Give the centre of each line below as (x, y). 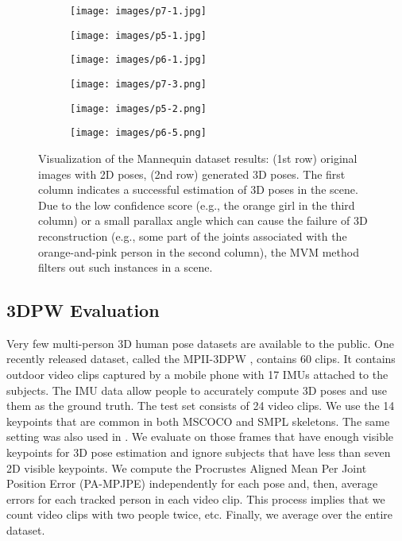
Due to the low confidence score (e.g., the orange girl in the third (197, 205)
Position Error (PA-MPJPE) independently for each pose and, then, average (192, 483)
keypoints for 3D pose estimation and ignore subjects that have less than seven (199, 452)
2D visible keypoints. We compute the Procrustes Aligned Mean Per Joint (187, 468)
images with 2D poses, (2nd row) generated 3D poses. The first (192, 174)
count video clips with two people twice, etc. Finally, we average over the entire (200, 514)
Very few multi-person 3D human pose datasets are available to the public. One (200, 343)
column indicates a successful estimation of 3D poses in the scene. (198, 189)
